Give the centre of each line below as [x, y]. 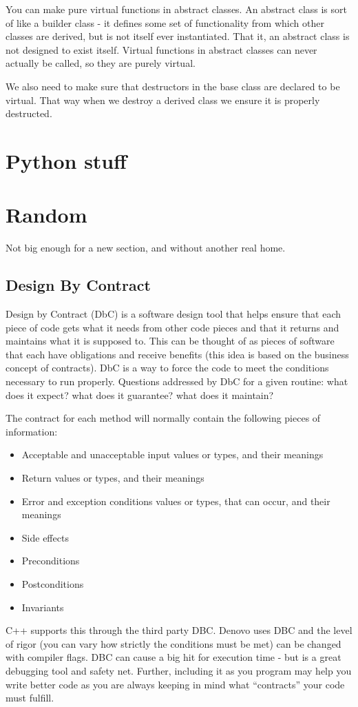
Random [46, 215]
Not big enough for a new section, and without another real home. [146, 248]
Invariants [43, 607]
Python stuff [66, 160]
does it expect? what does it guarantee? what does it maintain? [140, 395]
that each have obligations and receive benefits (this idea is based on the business [177, 354]
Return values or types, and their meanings [113, 477]
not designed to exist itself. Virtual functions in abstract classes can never [161, 49]
